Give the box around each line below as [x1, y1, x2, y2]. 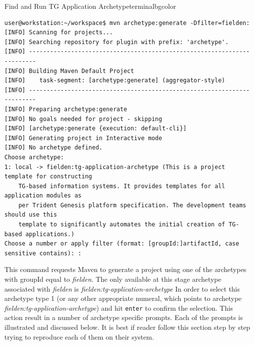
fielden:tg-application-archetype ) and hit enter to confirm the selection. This [4, 302, 233, 313]
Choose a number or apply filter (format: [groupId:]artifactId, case [4, 240, 239, 247]
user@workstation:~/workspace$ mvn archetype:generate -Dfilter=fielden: [4, 19, 250, 26]
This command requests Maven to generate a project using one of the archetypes [4, 264, 247, 274]
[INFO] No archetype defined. [4, 144, 103, 151]
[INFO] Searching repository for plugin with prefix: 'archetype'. [4, 38, 229, 46]
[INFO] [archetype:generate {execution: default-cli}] [4, 125, 187, 132]
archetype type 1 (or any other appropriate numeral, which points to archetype [4, 293, 242, 303]
